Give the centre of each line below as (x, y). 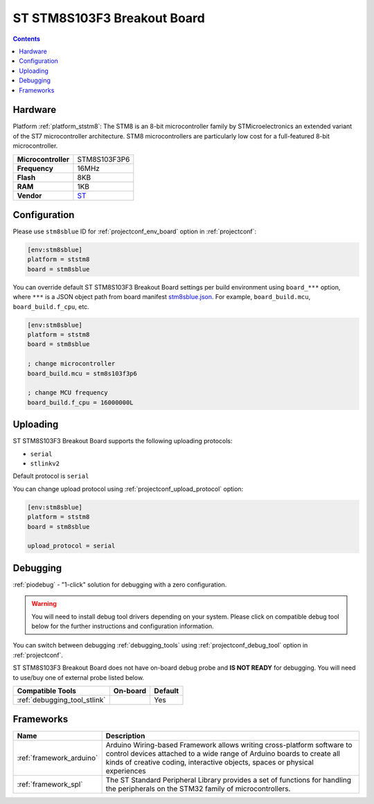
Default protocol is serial (51, 476)
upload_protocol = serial (71, 546)
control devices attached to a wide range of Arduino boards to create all (223, 753)
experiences (126, 771)
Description (125, 736)
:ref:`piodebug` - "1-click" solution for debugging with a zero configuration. (120, 584)
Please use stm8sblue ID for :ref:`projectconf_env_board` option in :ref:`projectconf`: (135, 231)
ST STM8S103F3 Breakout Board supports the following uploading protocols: (123, 441)
